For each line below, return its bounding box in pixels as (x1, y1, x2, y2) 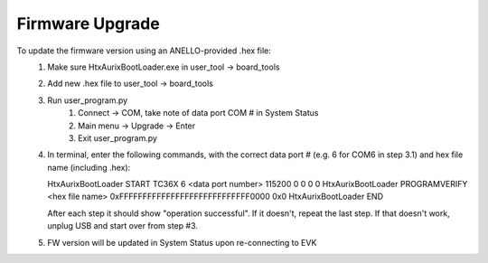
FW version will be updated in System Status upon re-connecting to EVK (47, 237, 317, 248)
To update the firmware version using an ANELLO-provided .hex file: (16, 45, 271, 56)
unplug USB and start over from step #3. (47, 221, 198, 231)
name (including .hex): (47, 162, 131, 173)
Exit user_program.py (78, 132, 158, 144)
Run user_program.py (47, 95, 128, 106)
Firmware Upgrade (16, 14, 160, 33)
